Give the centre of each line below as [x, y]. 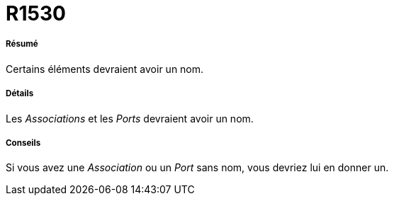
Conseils [23, 143]
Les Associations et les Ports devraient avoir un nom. [130, 118]
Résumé [22, 44]
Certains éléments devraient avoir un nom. [105, 69]
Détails [20, 94]
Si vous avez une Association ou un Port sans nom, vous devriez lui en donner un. [197, 168]
